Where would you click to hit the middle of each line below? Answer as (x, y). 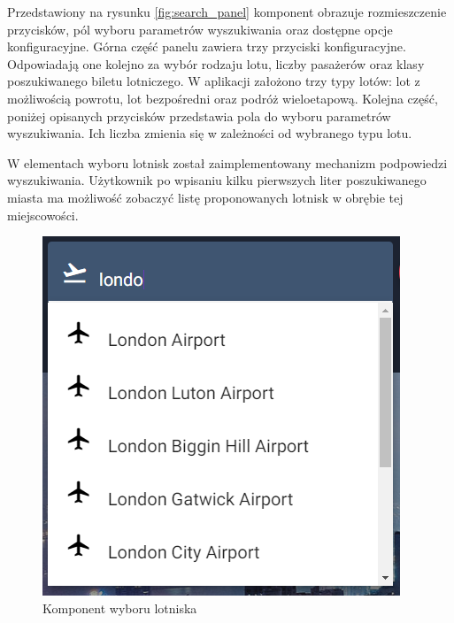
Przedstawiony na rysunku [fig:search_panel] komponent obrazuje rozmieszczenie (227, 12)
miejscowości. (43, 215)
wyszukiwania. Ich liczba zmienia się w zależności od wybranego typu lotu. (210, 133)
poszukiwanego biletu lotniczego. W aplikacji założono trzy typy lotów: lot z (214, 81)
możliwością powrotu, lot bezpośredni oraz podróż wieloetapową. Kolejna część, (223, 98)
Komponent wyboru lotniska (120, 608)
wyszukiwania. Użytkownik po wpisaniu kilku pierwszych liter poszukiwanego (217, 180)
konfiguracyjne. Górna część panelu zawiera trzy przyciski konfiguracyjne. (207, 46)
